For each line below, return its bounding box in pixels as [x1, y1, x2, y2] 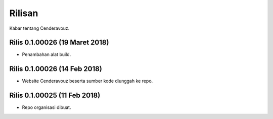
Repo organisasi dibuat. [22, 104, 71, 110]
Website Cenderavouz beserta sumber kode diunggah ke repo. [22, 78, 153, 84]
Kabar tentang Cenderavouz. [9, 25, 70, 31]
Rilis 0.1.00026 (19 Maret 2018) [9, 38, 109, 47]
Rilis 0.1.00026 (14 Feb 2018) [9, 65, 102, 73]
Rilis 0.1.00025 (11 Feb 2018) [9, 91, 101, 100]
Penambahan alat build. [22, 51, 71, 57]
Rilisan [9, 8, 38, 19]
